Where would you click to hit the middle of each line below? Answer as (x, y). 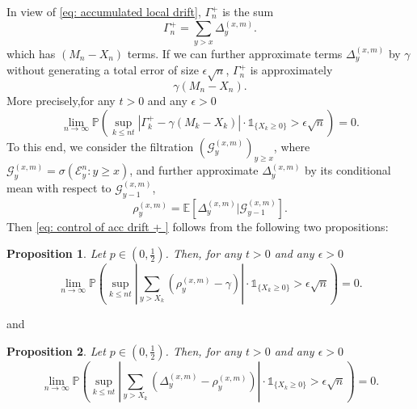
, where (292, 146)
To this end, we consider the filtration (100, 146)
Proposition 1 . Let (56, 253)
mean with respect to (59, 188)
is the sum (248, 11)
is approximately (291, 70)
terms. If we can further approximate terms (235, 53)
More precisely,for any (61, 100)
